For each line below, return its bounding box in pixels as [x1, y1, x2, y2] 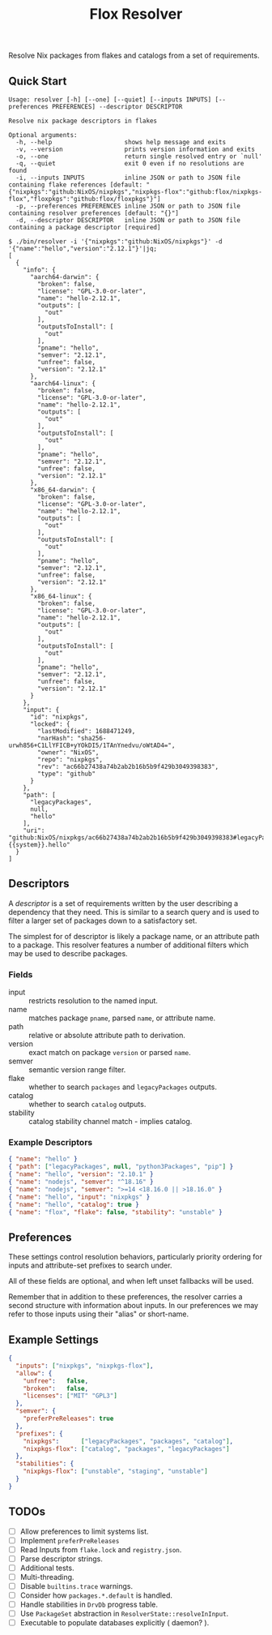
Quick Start [8, 74, 67, 88]
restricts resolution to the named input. [28, 996, 158, 1006]
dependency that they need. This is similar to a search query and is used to [8, 907, 260, 916]
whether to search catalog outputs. [28, 1100, 147, 1109]
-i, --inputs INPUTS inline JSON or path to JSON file [15, 174, 241, 182]
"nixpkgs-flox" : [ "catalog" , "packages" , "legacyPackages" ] [23, 1444, 230, 1453]
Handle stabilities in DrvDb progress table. [19, 1599, 159, 1610]
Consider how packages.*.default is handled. [19, 1590, 172, 1600]
